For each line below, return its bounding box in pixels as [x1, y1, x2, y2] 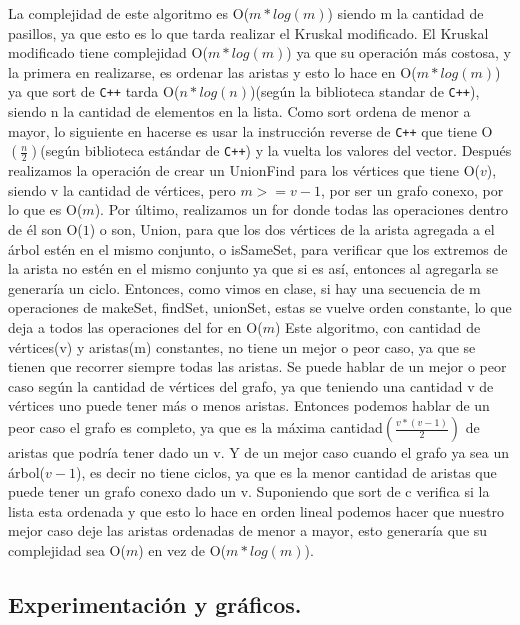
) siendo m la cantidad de [327, 3, 484, 23]
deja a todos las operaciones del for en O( [8, 317, 263, 338]
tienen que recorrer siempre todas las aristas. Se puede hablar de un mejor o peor [8, 356, 507, 377]
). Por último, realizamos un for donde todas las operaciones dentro [94, 199, 508, 220]
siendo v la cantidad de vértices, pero [8, 179, 236, 200]
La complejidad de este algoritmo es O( [8, 3, 250, 23]
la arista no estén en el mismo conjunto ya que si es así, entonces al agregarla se [8, 258, 498, 279]
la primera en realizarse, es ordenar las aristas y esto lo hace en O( [8, 61, 417, 82]
